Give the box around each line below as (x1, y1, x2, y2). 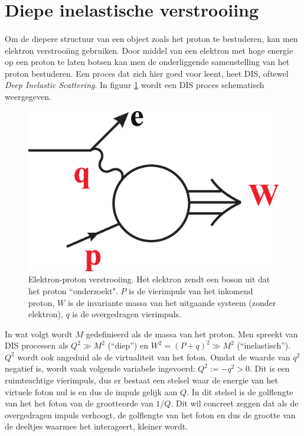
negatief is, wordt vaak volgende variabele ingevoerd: (5, 362, 195, 375)
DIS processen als (5, 339, 68, 352)
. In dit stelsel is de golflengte (187, 385, 293, 398)
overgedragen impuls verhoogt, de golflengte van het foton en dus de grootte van (5, 408, 296, 421)
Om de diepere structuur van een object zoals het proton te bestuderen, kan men (5, 32, 298, 44)
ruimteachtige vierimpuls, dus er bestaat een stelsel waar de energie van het (5, 374, 278, 386)
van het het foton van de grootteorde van (5, 397, 153, 409)
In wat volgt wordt (5, 327, 73, 340)
